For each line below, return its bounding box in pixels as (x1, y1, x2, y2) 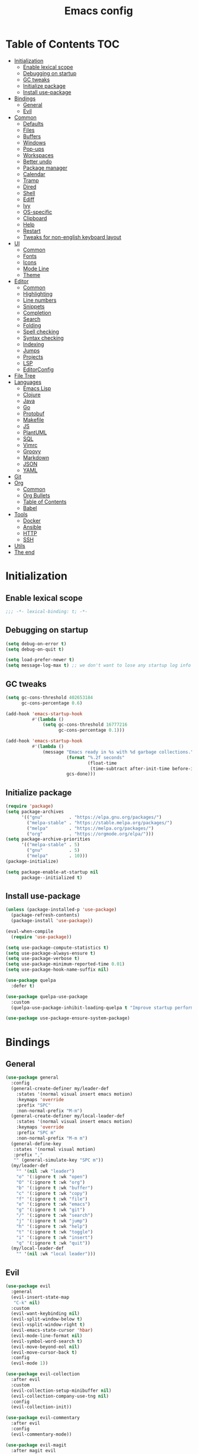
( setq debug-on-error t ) (5, 640, 67, 647)
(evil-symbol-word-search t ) (11, 1338, 83, 1344)
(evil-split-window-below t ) (11, 1316, 83, 1322)
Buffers (22, 132, 41, 140)
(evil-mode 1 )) (11, 1360, 48, 1366)
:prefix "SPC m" (16, 1130, 57, 1136)
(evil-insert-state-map (11, 1294, 69, 1300)
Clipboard (22, 215, 47, 222)
